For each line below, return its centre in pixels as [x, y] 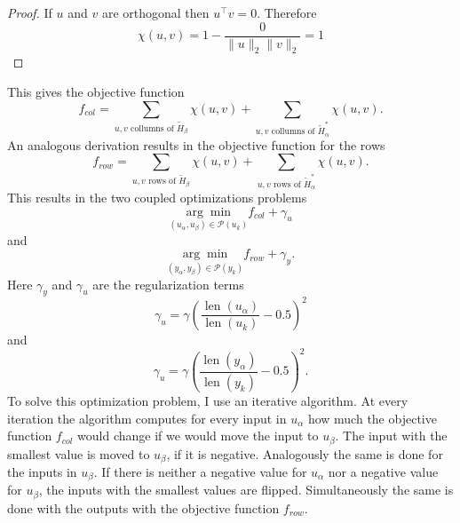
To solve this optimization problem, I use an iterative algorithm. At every [208, 400]
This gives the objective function [96, 92]
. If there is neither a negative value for [200, 471]
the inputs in [42, 471]
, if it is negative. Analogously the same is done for [305, 453]
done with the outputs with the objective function [143, 507]
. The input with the [391, 436]
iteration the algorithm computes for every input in [147, 418]
